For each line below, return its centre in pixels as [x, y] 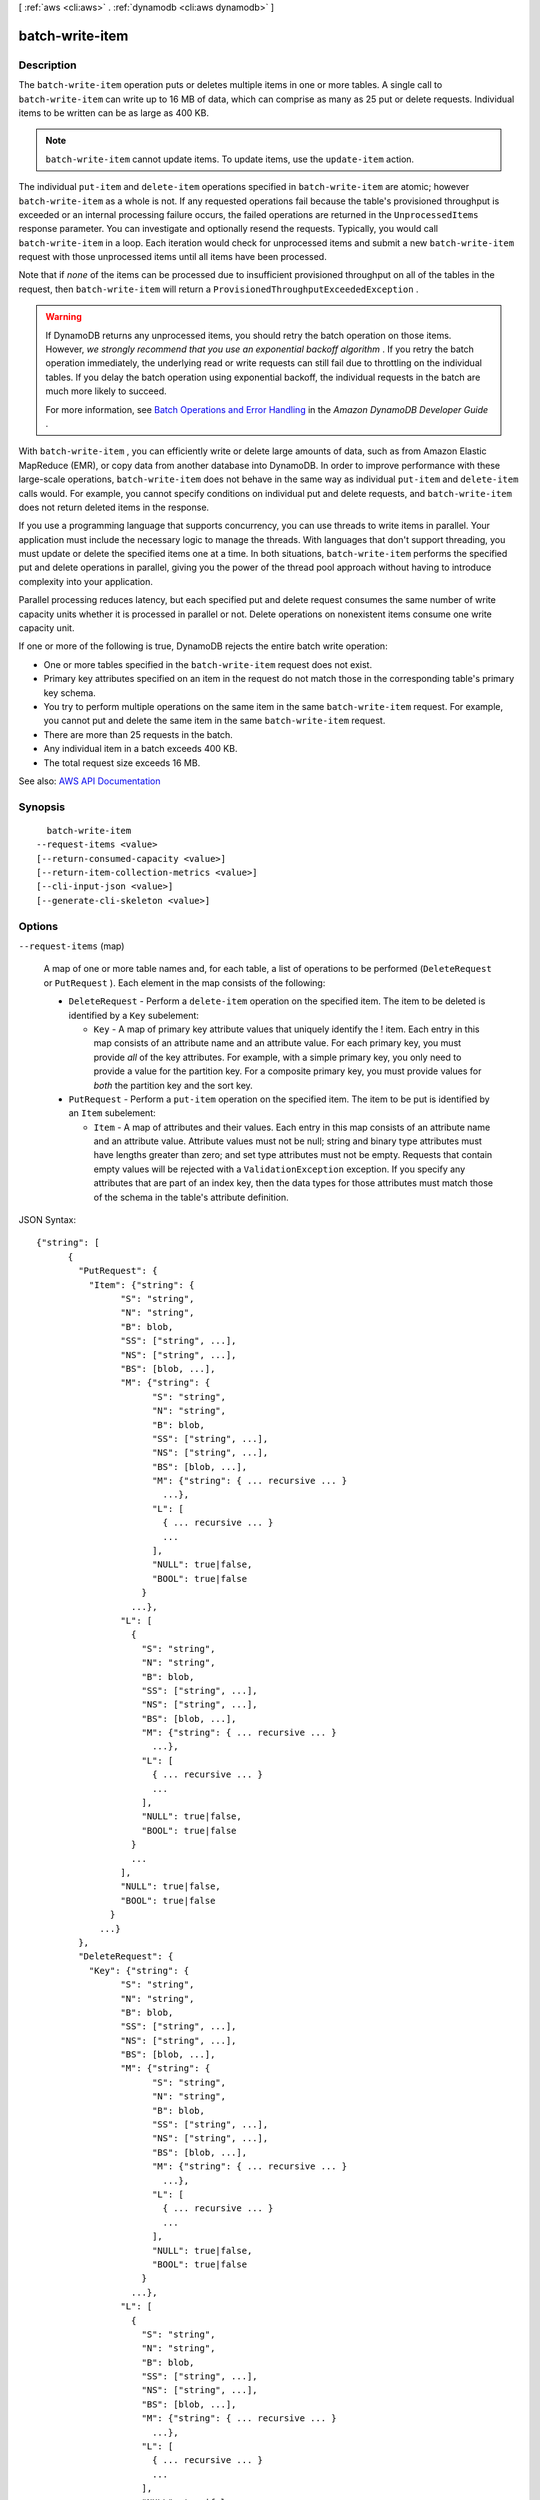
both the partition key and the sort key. [173, 1085]
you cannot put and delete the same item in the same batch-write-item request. [214, 721]
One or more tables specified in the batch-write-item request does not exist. [208, 664]
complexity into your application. [86, 581]
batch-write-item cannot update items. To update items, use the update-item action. [230, 159]
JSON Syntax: [47, 1220]
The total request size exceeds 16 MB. [122, 762]
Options [38, 926]
